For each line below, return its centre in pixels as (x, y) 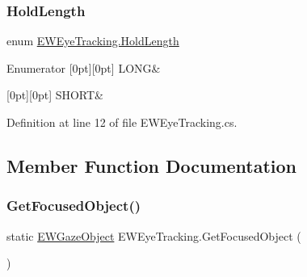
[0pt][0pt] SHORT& (55, 95)
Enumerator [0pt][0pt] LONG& (84, 67)
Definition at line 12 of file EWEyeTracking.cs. (122, 122)
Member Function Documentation (152, 165)
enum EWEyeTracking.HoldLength (93, 41)
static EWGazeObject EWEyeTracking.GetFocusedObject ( (154, 235)
